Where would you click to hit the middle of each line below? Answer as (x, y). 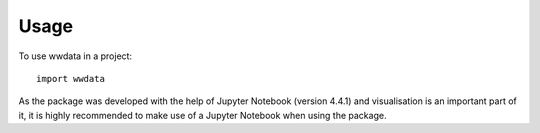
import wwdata (70, 78)
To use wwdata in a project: (75, 56)
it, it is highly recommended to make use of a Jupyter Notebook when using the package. (202, 115)
